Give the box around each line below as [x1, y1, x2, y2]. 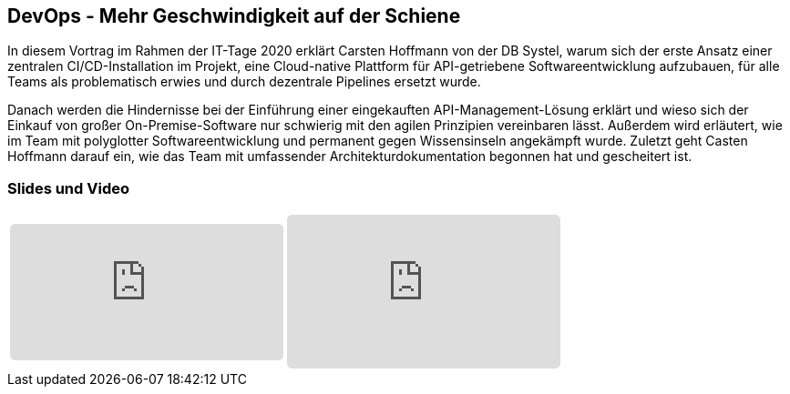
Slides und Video [7, 178, 129, 197]
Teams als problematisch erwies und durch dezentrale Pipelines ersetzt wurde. [7, 74, 481, 90]
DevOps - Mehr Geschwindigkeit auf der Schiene [7, 5, 461, 27]
